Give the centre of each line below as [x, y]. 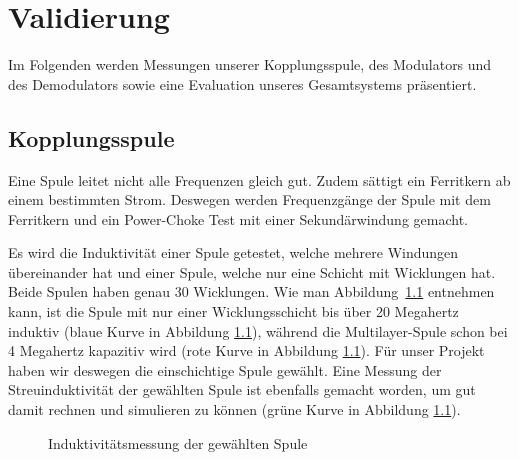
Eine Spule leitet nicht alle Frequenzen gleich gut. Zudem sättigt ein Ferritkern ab [259, 179]
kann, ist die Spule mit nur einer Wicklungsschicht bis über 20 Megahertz [233, 311]
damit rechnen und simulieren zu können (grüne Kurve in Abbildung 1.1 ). [234, 409]
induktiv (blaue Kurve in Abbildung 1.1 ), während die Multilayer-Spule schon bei [258, 330]
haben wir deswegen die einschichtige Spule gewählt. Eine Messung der [225, 369]
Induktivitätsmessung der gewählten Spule [178, 442]
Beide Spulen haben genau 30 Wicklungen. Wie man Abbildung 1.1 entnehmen [251, 291]
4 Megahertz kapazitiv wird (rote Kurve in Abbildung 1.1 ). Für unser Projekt [246, 350]
